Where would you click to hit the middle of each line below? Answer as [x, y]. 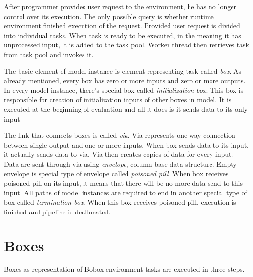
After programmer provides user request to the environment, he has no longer [120, 6]
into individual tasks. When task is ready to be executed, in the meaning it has [123, 35]
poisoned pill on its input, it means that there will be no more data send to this [123, 183]
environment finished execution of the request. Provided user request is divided [122, 26]
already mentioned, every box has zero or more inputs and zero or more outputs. [125, 80]
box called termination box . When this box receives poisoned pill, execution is [120, 202]
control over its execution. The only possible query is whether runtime [109, 16]
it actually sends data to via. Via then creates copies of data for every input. [119, 154]
